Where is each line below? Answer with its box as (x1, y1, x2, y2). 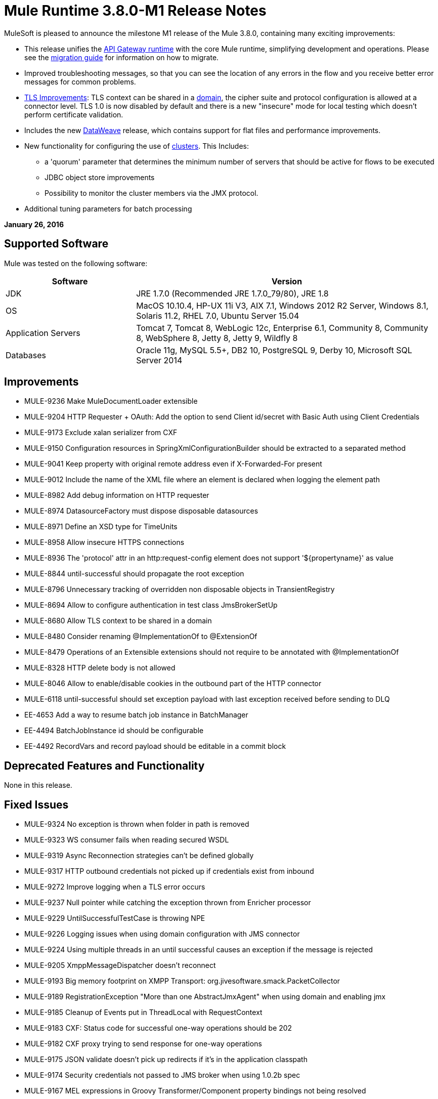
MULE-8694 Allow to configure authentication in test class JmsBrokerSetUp (24, 601, 278, 610)
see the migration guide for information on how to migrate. (24, 53, 219, 62)
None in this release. (4, 781, 72, 790)
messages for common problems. (24, 77, 136, 86)
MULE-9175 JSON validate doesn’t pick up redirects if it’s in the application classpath (24, 1055, 308, 1064)
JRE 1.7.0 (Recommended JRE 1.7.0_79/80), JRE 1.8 (136, 288, 329, 299)
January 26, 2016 (4, 220, 64, 229)
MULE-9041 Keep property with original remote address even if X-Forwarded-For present (24, 459, 322, 469)
